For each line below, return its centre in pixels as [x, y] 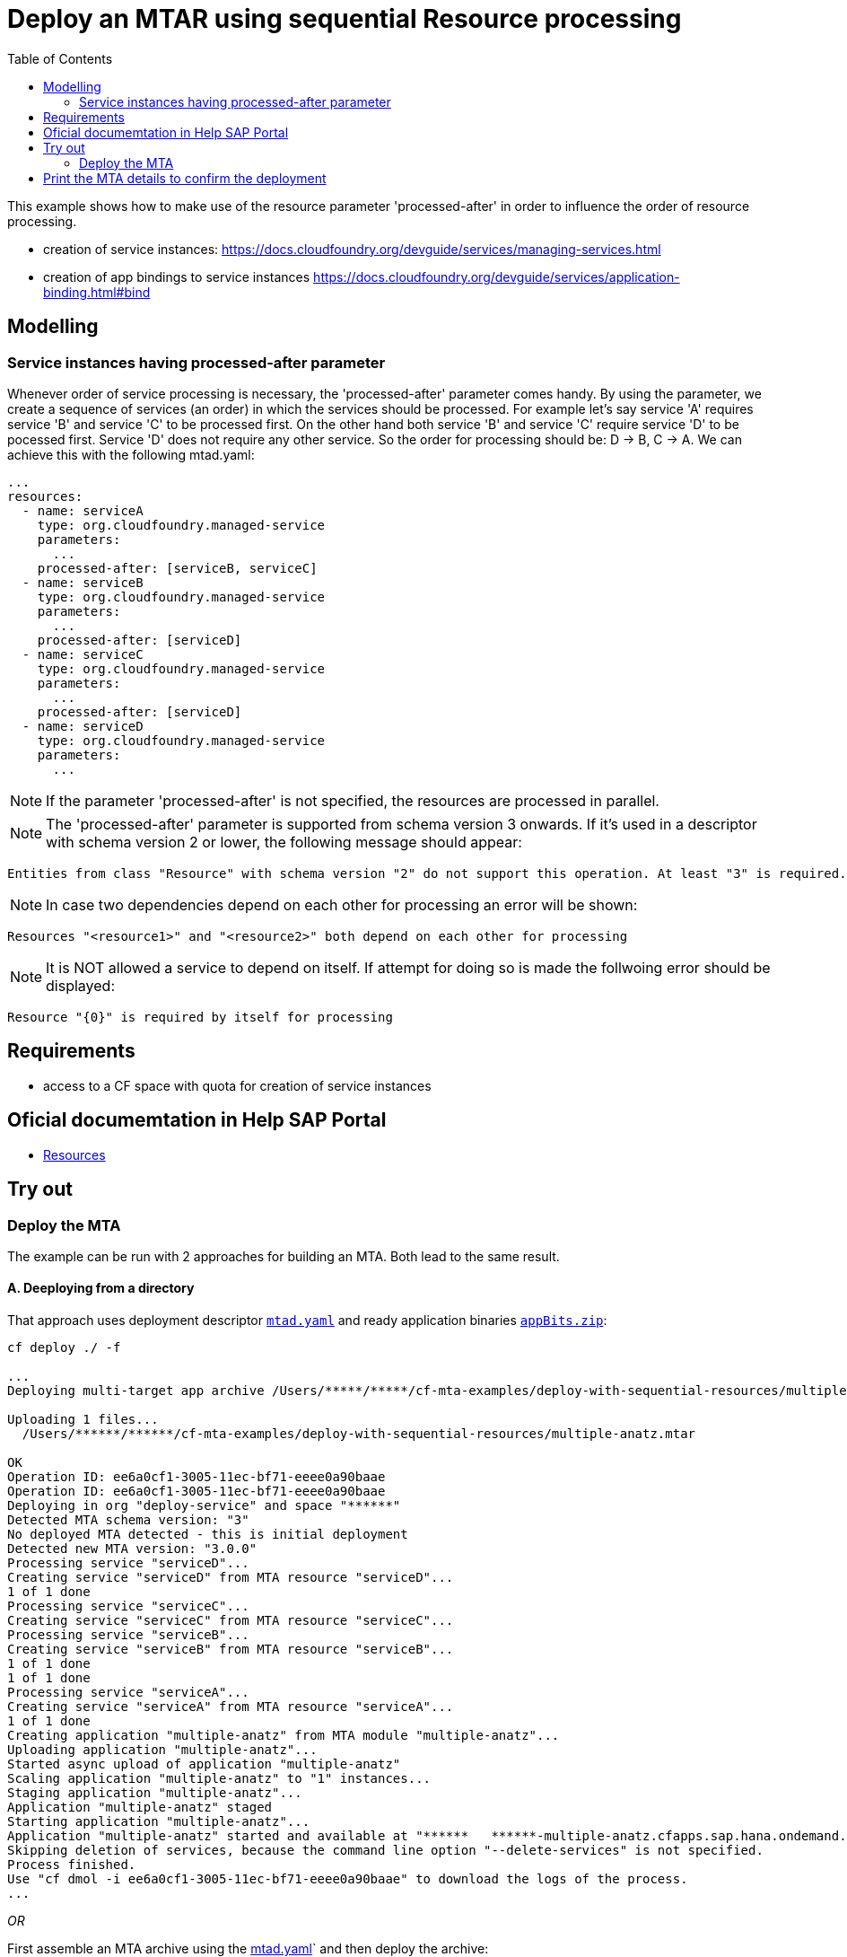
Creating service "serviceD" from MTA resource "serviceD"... [231, 1578]
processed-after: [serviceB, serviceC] [177, 568]
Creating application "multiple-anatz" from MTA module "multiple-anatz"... [284, 1736]
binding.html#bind [97, 292]
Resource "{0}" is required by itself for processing [200, 1017]
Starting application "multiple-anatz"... [159, 1822]
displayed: [81, 985]
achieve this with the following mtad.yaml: [131, 454]
